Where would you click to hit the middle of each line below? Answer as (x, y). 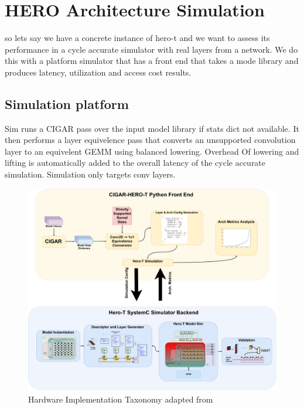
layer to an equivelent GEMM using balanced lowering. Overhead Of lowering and (152, 151)
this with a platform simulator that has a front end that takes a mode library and (152, 61)
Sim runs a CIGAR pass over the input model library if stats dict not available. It (152, 128)
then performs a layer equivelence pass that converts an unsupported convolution (150, 140)
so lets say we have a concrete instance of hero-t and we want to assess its (137, 38)
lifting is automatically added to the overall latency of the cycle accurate (135, 163)
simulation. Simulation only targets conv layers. (90, 174)
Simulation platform (67, 103)
